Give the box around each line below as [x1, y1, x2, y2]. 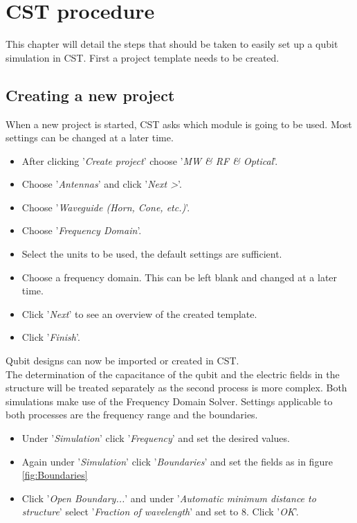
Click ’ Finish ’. [21, 330, 80, 344]
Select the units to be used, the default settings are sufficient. [21, 247, 282, 261]
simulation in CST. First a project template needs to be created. [6, 50, 280, 64]
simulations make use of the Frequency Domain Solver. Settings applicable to [6, 393, 333, 408]
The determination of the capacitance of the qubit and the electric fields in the [6, 366, 340, 381]
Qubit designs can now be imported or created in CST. [6, 353, 239, 368]
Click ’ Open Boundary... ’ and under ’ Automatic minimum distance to [21, 490, 316, 505]
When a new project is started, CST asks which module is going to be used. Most [6, 116, 352, 131]
